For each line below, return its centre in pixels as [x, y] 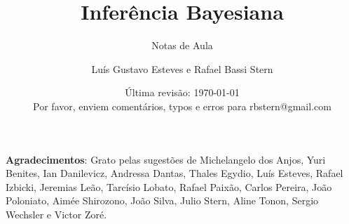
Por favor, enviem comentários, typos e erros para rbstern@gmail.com [182, 106]
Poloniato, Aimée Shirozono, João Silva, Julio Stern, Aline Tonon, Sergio [162, 200]
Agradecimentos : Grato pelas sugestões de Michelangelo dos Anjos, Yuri [166, 159]
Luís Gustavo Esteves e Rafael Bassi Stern [182, 68]
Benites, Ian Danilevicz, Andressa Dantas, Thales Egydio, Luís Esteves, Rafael [174, 173]
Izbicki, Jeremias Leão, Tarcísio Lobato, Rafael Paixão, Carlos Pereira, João [169, 186]
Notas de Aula [182, 45]
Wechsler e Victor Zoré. [56, 214]
